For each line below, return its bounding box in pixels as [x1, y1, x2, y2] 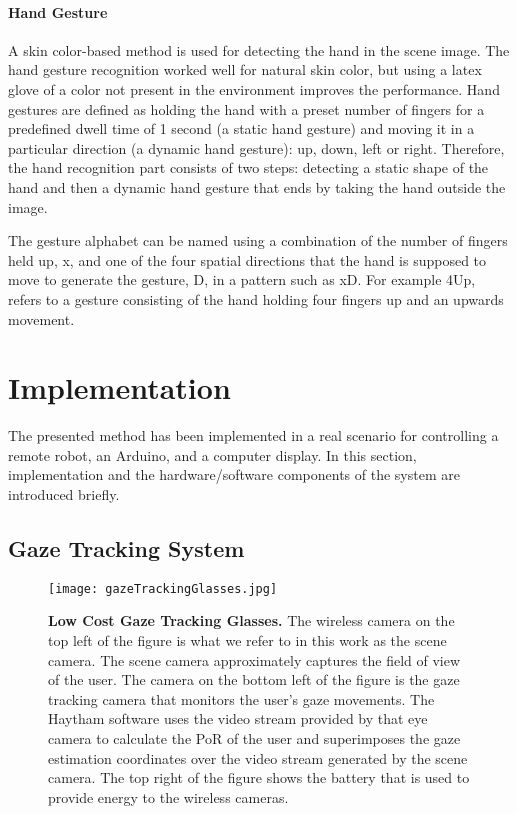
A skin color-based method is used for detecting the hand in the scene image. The [8, 39, 510, 60]
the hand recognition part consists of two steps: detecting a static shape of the [8, 157, 489, 178]
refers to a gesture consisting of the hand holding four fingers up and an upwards [8, 288, 504, 309]
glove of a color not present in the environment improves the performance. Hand [8, 78, 500, 99]
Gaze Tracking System [8, 533, 245, 563]
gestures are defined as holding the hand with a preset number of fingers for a [8, 98, 485, 119]
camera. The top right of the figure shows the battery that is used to [48, 767, 470, 788]
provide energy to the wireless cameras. [48, 786, 289, 807]
